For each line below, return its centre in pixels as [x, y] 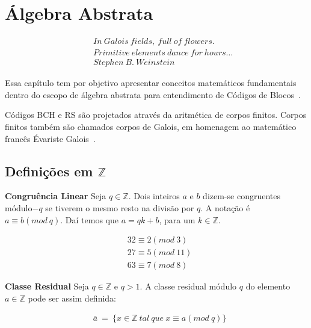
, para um [177, 219]
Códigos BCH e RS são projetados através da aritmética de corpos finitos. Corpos [156, 115]
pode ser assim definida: [72, 298]
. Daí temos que [89, 219]
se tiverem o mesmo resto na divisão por [120, 207]
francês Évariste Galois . [50, 138]
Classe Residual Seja [47, 286]
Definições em [49, 171]
